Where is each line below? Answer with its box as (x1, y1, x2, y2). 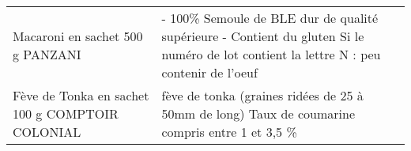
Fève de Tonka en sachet (13, 86, 149, 104)
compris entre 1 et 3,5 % (161, 123, 297, 141)
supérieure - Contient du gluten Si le (161, 27, 364, 45)
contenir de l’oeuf (161, 63, 258, 81)
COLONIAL (13, 123, 81, 141)
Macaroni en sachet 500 (13, 27, 143, 45)
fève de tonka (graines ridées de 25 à (161, 86, 364, 104)
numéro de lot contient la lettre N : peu (161, 45, 381, 63)
